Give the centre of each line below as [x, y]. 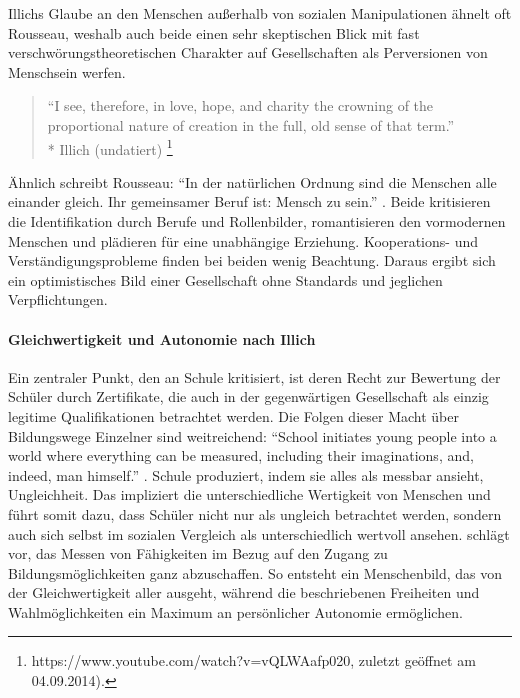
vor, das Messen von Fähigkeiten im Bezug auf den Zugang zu [198, 553]
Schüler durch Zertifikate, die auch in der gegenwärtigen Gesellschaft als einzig [248, 396]
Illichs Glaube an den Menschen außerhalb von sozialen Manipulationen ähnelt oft [260, 13]
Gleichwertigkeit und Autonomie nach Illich [162, 338]
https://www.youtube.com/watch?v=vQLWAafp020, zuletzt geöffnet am [253, 660]
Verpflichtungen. [58, 299]
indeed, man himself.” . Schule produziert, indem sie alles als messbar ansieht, [246, 474]
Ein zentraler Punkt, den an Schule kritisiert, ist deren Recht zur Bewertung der [254, 376]
